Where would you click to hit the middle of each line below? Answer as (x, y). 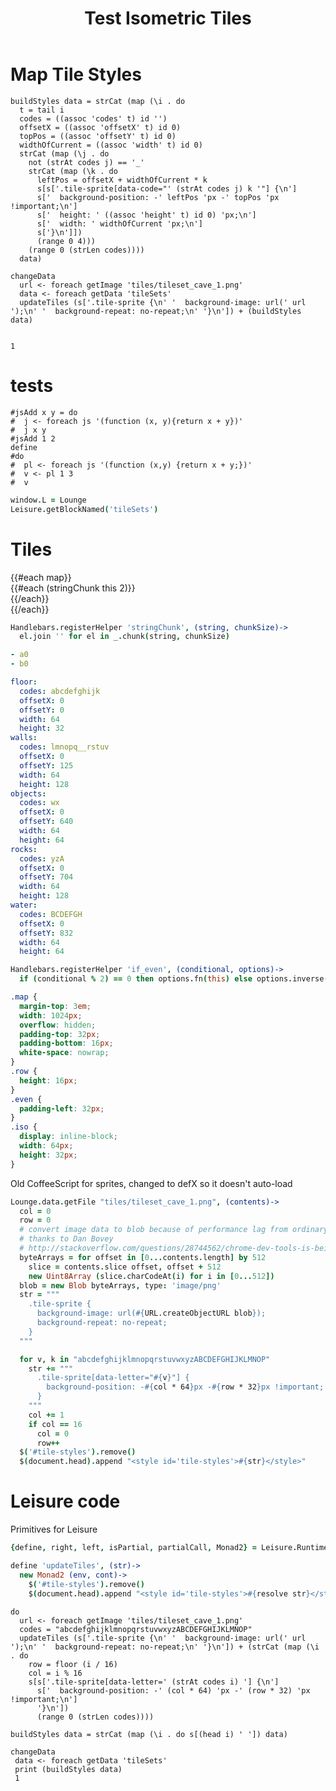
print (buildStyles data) (68, 1769)
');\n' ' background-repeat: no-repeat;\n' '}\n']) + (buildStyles (156, 311)
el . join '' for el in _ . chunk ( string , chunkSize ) (124, 637)
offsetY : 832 (46, 933)
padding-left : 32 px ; (62, 1108)
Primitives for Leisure (54, 1529)
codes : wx (39, 803)
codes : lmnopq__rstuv (64, 747)
